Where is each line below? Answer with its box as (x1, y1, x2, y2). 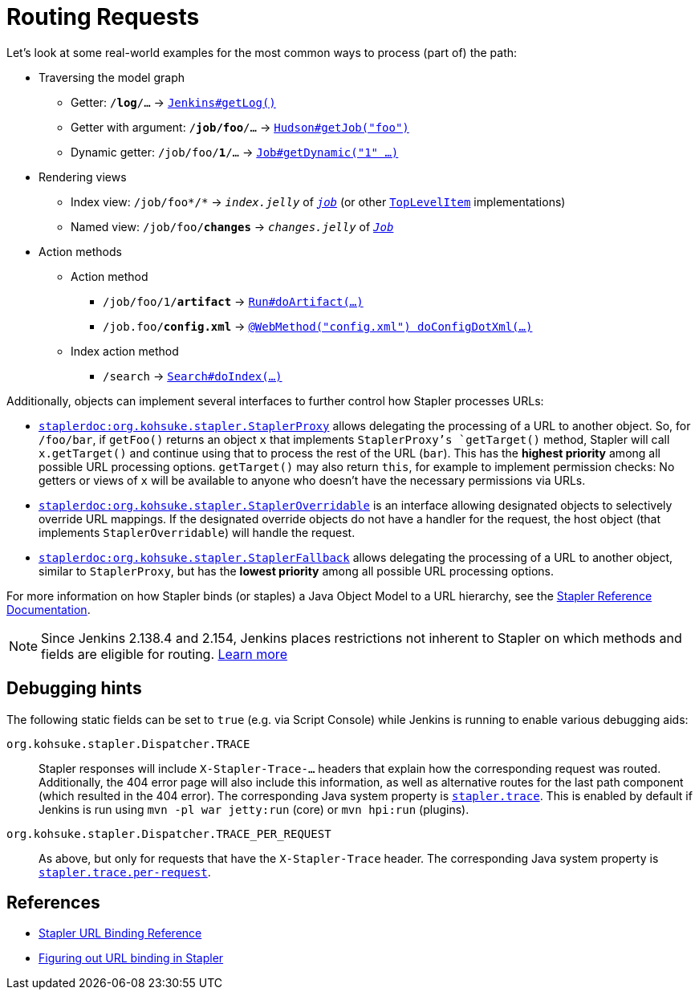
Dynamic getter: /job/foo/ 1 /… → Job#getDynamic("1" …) (71, 144, 399, 159)
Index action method (71, 344, 179, 358)
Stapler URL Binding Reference (39, 926, 202, 941)
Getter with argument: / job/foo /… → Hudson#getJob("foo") (71, 120, 409, 134)
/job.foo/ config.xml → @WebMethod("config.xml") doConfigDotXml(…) (103, 319, 533, 333)
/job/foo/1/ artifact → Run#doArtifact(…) (103, 294, 364, 308)
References (6, 892, 100, 913)
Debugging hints (6, 678, 142, 699)
